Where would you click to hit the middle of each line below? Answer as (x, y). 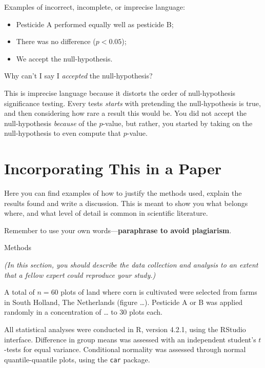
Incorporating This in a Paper (113, 168)
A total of (19, 292)
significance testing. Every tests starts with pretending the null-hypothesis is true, (132, 103)
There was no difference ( (56, 41)
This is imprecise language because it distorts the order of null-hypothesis (120, 93)
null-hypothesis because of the (50, 123)
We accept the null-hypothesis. (64, 58)
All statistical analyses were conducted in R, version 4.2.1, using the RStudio (125, 329)
